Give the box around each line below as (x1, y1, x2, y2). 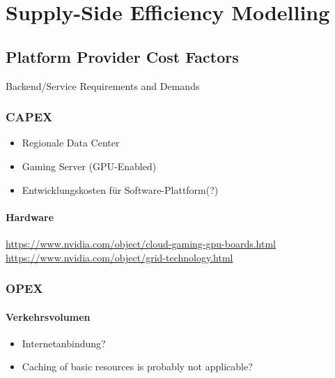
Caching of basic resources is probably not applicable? (22, 359, 253, 374)
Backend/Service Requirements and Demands (6, 78, 200, 93)
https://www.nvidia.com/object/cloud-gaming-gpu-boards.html (6, 236, 276, 250)
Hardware (6, 209, 54, 224)
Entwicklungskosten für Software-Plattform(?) (22, 182, 219, 197)
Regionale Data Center (22, 135, 120, 150)
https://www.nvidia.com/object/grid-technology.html (6, 250, 233, 264)
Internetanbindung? (22, 335, 106, 350)
